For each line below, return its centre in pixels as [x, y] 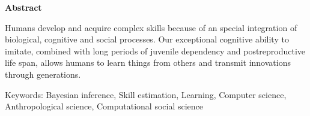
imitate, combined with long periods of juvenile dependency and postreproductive [155, 51]
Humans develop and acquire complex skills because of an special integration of [151, 27]
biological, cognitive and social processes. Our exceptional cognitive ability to [147, 39]
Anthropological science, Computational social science [104, 106]
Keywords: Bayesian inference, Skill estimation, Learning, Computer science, [146, 94]
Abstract [23, 7]
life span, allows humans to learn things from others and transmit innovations [148, 62]
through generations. [43, 74]
